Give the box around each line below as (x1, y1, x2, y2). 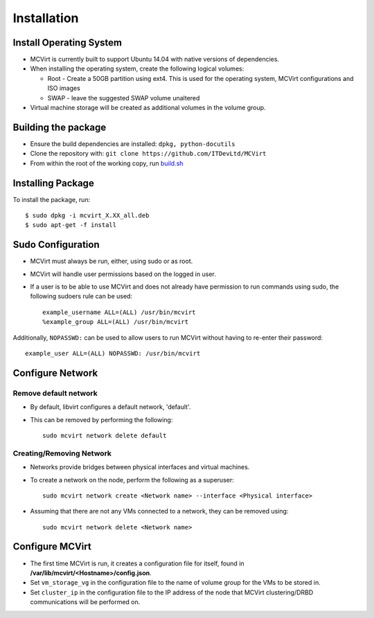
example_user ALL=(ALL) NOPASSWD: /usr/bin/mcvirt (25, 349, 201, 358)
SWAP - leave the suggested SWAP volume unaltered (47, 93, 200, 102)
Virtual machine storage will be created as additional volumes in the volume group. (30, 104, 266, 112)
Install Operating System (12, 37, 123, 48)
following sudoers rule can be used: (30, 292, 133, 300)
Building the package (12, 121, 107, 133)
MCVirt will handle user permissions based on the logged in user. (30, 270, 216, 278)
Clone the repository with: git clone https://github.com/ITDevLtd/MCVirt (30, 149, 267, 158)
